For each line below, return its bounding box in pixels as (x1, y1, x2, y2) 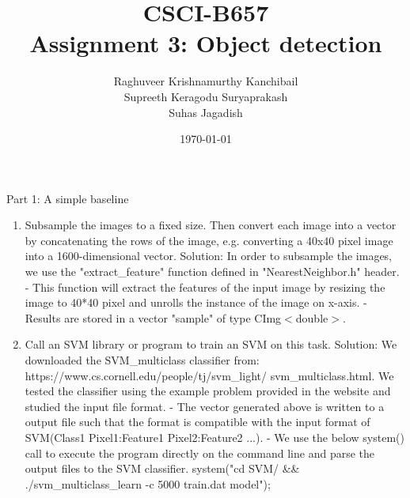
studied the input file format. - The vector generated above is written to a (25, 398, 385, 414)
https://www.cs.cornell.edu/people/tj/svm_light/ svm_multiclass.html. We (25, 367, 394, 383)
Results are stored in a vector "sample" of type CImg (25, 309, 282, 326)
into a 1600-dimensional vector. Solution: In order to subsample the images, (25, 247, 392, 264)
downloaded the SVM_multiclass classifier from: (25, 352, 260, 368)
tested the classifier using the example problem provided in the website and (25, 383, 391, 399)
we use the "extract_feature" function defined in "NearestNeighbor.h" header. (25, 263, 400, 280)
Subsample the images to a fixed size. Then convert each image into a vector (25, 217, 397, 233)
